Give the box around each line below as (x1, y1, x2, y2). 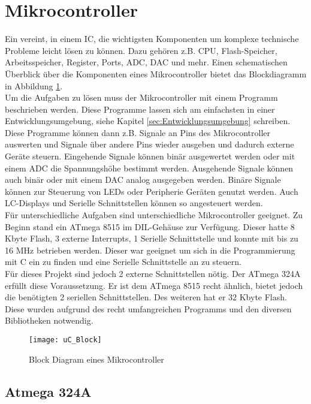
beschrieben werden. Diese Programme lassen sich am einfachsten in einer (5, 102, 275, 115)
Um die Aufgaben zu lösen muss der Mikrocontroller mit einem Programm (5, 91, 278, 104)
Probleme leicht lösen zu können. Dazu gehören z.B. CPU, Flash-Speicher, (5, 44, 277, 56)
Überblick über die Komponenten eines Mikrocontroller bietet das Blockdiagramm (5, 67, 307, 80)
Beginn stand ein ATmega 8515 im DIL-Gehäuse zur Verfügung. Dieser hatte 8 (5, 220, 295, 233)
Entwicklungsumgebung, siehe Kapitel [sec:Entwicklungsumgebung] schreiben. (5, 114, 291, 127)
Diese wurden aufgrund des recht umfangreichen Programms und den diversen (5, 302, 292, 315)
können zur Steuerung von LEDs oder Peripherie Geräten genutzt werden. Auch (5, 185, 298, 197)
